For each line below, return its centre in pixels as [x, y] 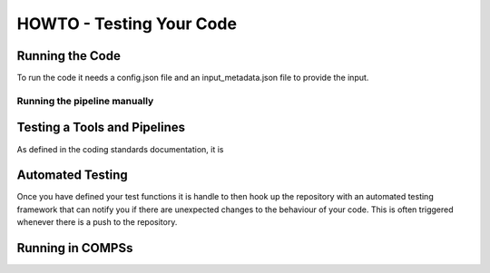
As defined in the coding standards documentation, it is [120, 149]
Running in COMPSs [75, 248]
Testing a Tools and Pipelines [101, 127]
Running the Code [69, 56]
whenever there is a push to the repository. [97, 222]
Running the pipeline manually [85, 101]
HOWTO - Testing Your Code [127, 24]
